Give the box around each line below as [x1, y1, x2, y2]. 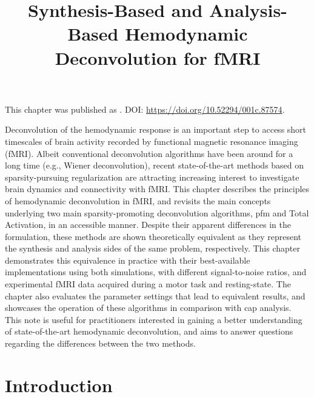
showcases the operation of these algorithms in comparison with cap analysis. [5, 301, 292, 314]
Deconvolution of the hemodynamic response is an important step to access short [5, 123, 307, 136]
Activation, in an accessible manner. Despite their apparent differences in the [5, 218, 291, 231]
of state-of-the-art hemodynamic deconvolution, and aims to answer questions [5, 325, 293, 338]
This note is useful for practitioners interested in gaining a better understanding [5, 313, 302, 325]
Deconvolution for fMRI [55, 45, 261, 70]
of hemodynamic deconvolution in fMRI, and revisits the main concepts [5, 194, 271, 207]
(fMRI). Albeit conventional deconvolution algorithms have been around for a [5, 147, 293, 159]
